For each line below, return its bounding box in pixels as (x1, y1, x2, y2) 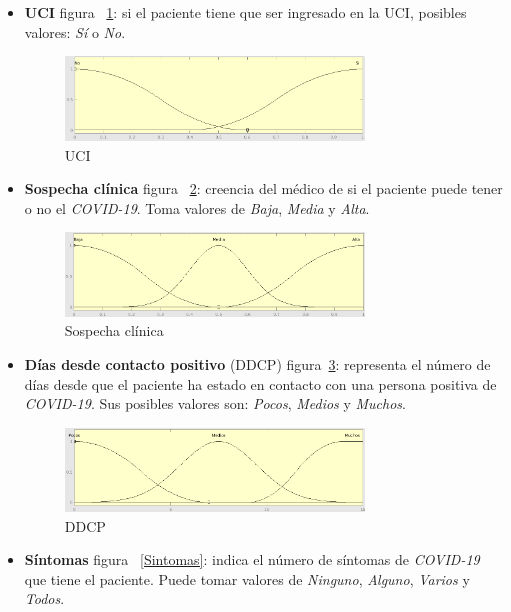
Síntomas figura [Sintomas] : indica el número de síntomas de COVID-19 (24, 549, 480, 570)
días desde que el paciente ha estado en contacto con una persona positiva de (24, 373, 497, 394)
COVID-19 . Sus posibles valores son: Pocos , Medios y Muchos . (24, 393, 407, 414)
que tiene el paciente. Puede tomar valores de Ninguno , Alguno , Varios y (24, 568, 470, 589)
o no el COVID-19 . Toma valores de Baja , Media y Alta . (24, 197, 370, 218)
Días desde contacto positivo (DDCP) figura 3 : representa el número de (24, 354, 491, 375)
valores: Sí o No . (24, 21, 126, 42)
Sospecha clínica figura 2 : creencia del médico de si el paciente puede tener (24, 178, 503, 199)
